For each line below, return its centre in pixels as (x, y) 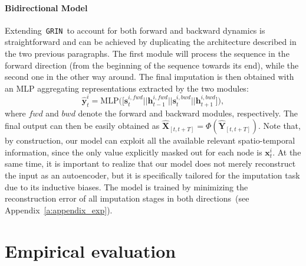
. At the (287, 152)
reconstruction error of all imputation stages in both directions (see (127, 198)
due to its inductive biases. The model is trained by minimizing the (126, 186)
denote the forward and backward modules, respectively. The (188, 113)
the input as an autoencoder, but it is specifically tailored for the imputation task (152, 175)
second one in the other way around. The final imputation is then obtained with (149, 77)
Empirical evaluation (91, 250)
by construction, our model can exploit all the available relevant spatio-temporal (150, 140)
